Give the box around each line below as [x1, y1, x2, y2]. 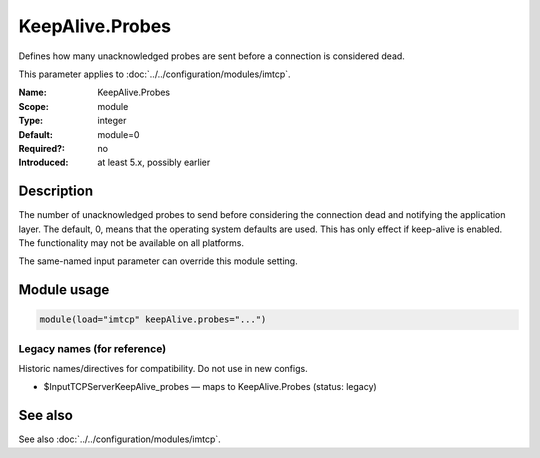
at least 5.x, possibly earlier [97, 156, 211, 169]
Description [18, 183, 94, 200]
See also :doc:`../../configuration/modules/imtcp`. [18, 433, 222, 445]
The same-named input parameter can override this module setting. [18, 255, 299, 267]
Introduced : [18, 156, 69, 169]
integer [97, 115, 127, 127]
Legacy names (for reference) [18, 341, 167, 355]
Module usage [18, 281, 110, 299]
